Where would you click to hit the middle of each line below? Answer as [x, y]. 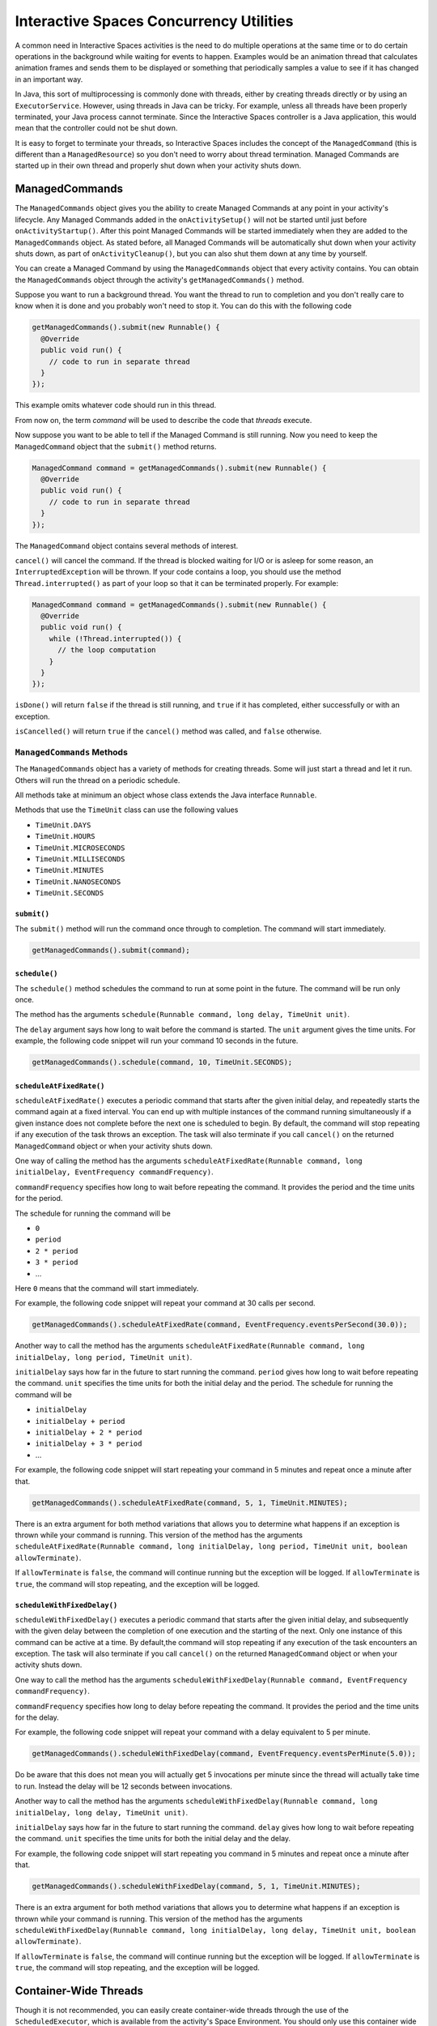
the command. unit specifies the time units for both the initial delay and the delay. [153, 1839]
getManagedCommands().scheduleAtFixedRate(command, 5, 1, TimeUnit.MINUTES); [190, 1502]
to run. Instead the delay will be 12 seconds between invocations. [123, 1786]
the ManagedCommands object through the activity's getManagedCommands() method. [159, 280]
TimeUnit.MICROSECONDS [80, 848]
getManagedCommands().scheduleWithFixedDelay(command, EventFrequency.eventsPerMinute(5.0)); [224, 1754]
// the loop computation [107, 650]
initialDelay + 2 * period [89, 1433]
